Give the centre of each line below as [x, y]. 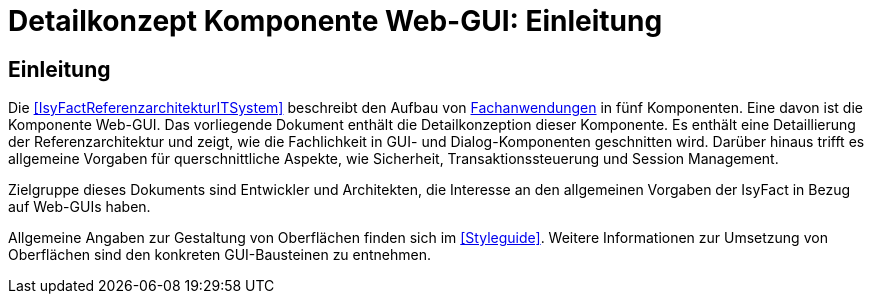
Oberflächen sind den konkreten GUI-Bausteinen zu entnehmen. [220, 255]
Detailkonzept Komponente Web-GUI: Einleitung [335, 21]
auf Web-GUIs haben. [79, 207]
